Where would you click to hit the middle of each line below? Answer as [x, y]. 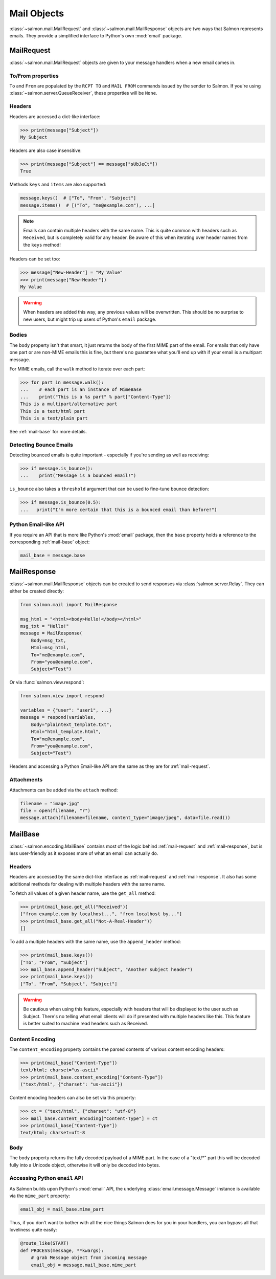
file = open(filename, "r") [55, 810]
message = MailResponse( [51, 633]
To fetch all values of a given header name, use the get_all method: [83, 893]
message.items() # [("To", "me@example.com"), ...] [88, 205]
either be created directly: [37, 591]
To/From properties [34, 76]
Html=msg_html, [50, 648]
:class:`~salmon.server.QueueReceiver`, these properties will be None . [83, 93]
